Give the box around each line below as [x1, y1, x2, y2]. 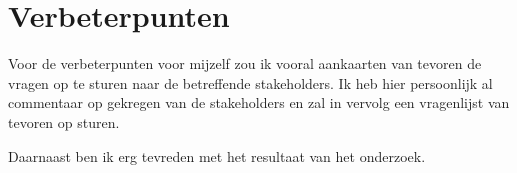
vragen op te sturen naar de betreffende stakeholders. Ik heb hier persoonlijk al [8, 72, 493, 93]
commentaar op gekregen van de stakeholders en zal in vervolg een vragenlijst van [8, 92, 510, 113]
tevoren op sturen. [8, 111, 120, 132]
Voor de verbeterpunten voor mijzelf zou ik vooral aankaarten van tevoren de [8, 53, 482, 74]
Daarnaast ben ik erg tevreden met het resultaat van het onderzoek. [8, 145, 426, 166]
